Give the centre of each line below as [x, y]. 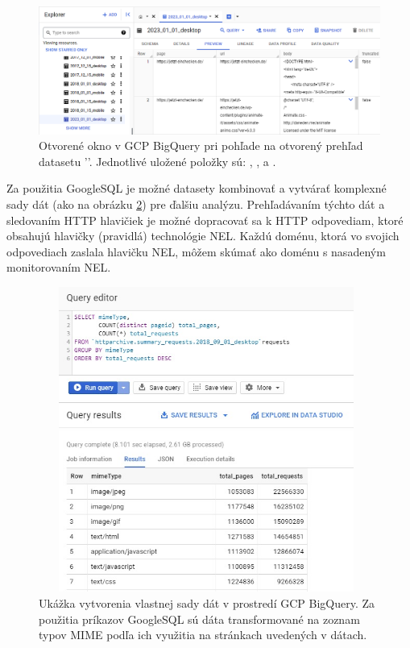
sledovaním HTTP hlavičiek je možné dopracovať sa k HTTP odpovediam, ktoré [205, 220]
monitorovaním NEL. [59, 267]
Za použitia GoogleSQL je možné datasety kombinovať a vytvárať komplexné [197, 188]
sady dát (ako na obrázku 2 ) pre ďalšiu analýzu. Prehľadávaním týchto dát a [196, 204]
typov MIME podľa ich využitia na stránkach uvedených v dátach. [203, 635]
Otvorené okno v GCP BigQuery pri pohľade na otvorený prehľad [201, 145]
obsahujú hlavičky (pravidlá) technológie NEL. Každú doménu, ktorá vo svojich [203, 236]
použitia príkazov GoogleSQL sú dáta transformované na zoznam [199, 619]
